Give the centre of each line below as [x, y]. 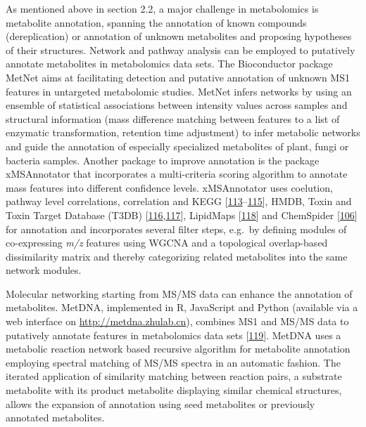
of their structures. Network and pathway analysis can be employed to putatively [181, 50]
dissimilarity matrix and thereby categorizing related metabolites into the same [177, 256]
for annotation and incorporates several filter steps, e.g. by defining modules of [176, 229]
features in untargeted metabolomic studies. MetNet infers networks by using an [179, 91]
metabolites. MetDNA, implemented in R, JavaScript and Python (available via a [182, 307]
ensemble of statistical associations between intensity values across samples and [177, 105]
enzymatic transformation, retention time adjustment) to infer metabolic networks [183, 132]
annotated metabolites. [55, 418]
